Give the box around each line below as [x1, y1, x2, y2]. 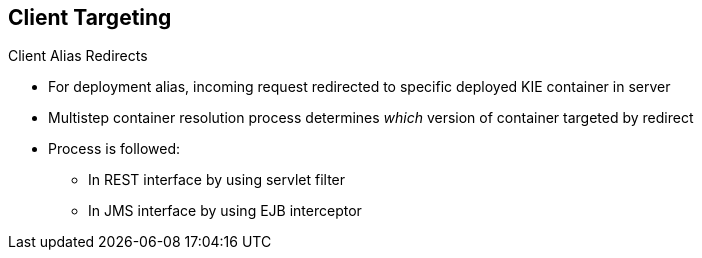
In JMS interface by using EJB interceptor [88, 202, 362, 220]
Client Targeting [8, 5, 172, 30]
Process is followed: [48, 140, 181, 158]
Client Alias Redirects [8, 47, 148, 65]
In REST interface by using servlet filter [88, 171, 346, 189]
